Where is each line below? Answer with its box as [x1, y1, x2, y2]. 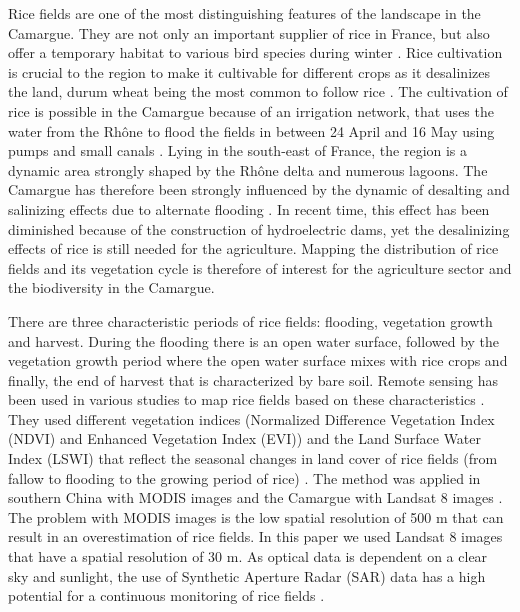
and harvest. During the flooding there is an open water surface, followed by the [8, 330, 500, 351]
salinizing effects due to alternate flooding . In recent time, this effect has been [8, 198, 490, 219]
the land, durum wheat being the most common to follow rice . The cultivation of [8, 81, 508, 102]
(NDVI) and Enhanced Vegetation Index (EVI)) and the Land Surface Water [8, 428, 482, 449]
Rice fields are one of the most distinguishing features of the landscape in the [8, 3, 481, 23]
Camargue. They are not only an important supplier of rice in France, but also [8, 22, 490, 43]
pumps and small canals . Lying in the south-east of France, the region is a [8, 140, 468, 161]
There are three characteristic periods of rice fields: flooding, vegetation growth [8, 310, 493, 331]
